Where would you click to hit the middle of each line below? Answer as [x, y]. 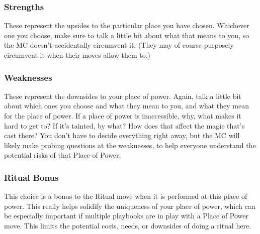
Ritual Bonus [31, 177]
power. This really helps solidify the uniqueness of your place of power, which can [130, 206]
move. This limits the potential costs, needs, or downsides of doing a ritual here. [128, 225]
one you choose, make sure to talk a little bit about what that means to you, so [127, 35]
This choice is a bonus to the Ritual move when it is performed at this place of [126, 196]
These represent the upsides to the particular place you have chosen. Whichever [127, 25]
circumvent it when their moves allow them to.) [77, 55]
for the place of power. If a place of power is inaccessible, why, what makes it [123, 115]
